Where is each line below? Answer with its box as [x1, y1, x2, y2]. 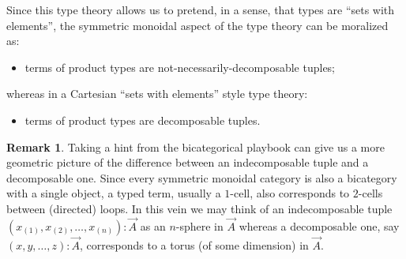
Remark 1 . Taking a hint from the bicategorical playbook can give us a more [6, 138, 385, 155]
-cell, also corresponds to [230, 185, 350, 201]
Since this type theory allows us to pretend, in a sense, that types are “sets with [6, 2, 395, 17]
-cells [358, 185, 383, 201]
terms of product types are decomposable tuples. [24, 111, 261, 128]
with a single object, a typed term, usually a [6, 185, 221, 201]
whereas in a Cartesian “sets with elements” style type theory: [6, 85, 308, 102]
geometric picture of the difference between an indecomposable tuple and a [6, 154, 369, 171]
